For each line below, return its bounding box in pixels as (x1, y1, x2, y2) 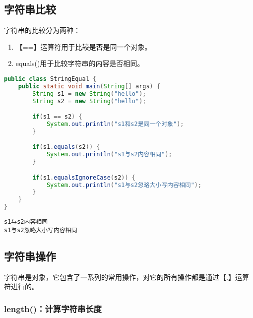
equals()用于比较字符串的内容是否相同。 (15, 58, 144, 68)
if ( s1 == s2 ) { (32, 113, 82, 121)
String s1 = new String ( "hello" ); (32, 90, 146, 97)
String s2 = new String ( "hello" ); (32, 97, 146, 105)
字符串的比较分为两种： (4, 25, 80, 35)
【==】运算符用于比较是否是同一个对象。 (15, 41, 152, 52)
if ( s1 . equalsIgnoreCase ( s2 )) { (32, 174, 135, 181)
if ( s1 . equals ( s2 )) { (32, 143, 100, 151)
